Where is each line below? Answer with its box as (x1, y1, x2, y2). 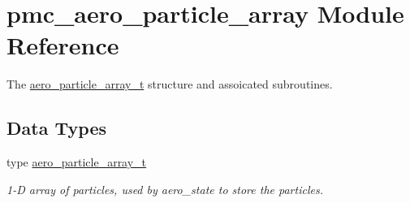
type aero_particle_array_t (6, 153, 147, 171)
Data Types (6, 115, 106, 140)
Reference (6, 28, 119, 62)
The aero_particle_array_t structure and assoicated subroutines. (6, 76, 333, 93)
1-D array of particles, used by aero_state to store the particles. (6, 180, 323, 197)
